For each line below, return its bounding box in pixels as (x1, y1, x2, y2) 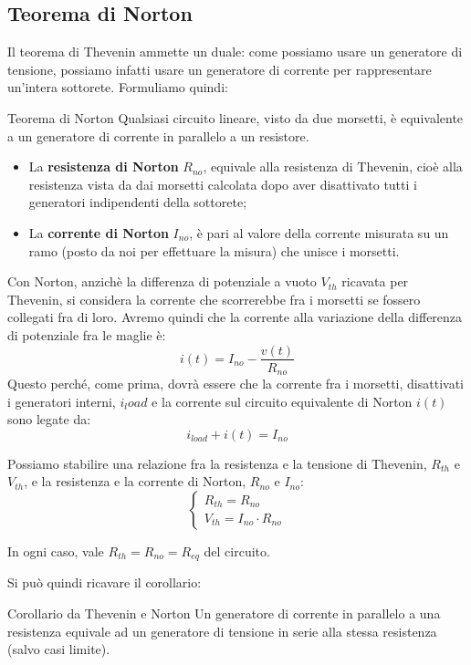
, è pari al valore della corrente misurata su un (189, 223, 449, 242)
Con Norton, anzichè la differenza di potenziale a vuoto (7, 272, 317, 291)
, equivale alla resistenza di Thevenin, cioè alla (203, 157, 463, 176)
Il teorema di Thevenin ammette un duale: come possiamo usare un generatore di (7, 42, 463, 61)
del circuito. (204, 542, 270, 560)
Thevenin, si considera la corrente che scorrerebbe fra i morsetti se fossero (7, 289, 421, 308)
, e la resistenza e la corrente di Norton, (24, 472, 246, 491)
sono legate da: (7, 410, 91, 429)
